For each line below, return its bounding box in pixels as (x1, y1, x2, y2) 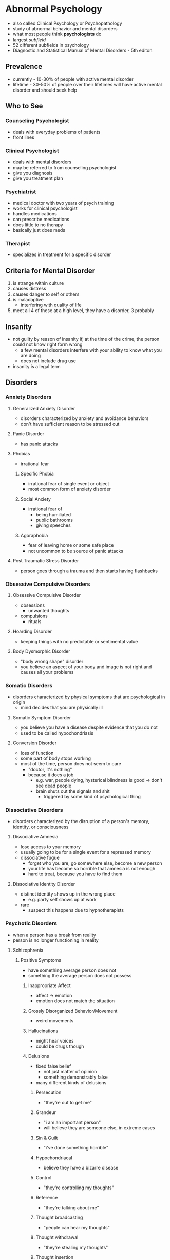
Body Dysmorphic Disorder (12, 648, 70, 654)
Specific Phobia (20, 470, 54, 477)
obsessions (20, 602, 45, 608)
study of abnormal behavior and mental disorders (12, 25, 118, 31)
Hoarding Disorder (12, 628, 52, 634)
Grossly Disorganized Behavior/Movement (28, 1008, 118, 1014)
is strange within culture (12, 280, 64, 286)
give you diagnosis (12, 170, 53, 176)
